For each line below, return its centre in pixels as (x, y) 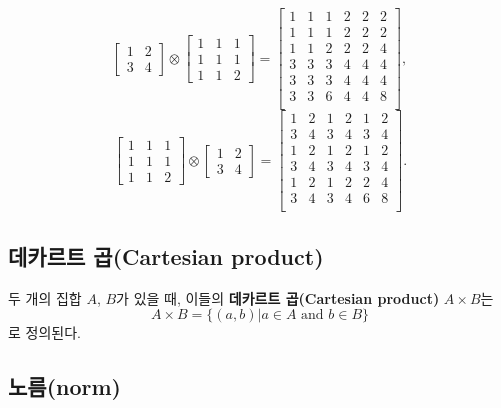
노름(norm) (64, 386)
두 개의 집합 (45, 297)
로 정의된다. (44, 332)
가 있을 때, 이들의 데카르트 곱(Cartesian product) (278, 297)
